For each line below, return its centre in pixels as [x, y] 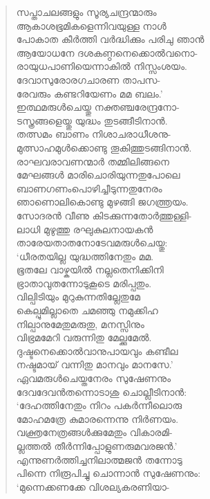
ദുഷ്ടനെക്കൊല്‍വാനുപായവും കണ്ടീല [97, 351]
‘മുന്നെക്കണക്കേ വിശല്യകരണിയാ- [93, 486]
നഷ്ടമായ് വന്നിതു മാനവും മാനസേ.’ [95, 364]
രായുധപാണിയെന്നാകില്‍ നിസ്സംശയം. [102, 66]
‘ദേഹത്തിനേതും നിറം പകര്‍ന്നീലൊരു [99, 405]
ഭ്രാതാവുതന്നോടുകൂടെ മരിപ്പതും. [84, 283]
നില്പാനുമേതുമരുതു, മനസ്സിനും [80, 324]
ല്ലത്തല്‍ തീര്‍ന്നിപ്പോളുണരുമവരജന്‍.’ [97, 446]
